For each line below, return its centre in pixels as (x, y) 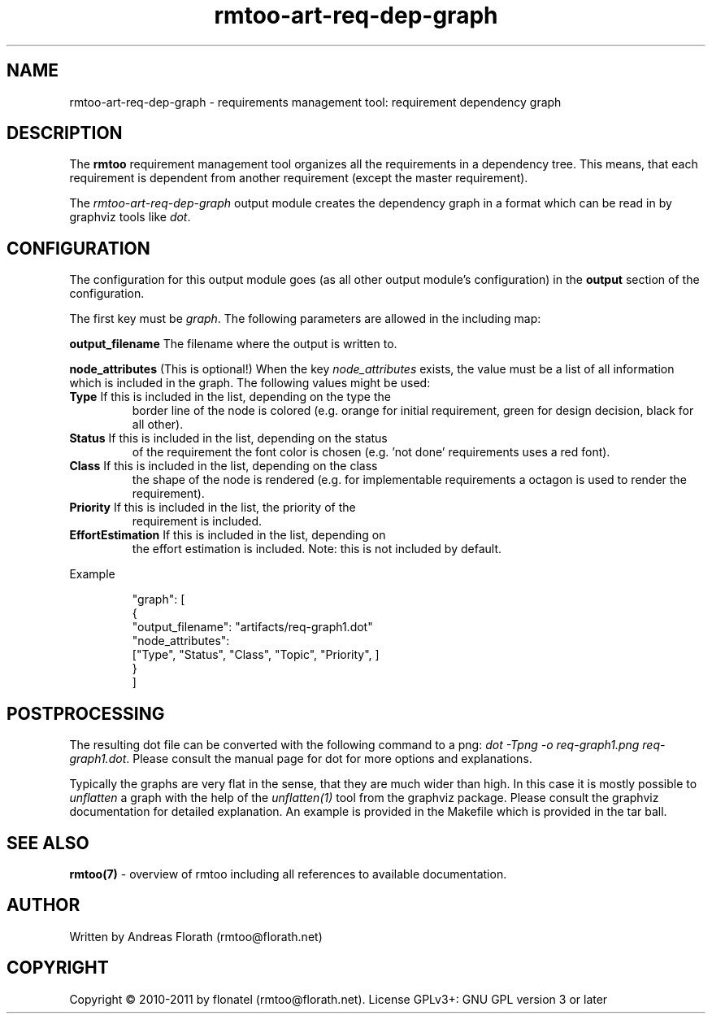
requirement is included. (197, 521)
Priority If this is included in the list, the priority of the (213, 508)
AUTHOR (43, 905)
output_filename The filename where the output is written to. (233, 344)
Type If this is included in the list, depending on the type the (230, 397)
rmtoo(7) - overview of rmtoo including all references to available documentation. (288, 874)
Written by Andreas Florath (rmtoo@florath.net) (196, 936)
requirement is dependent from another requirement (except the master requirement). (299, 178)
